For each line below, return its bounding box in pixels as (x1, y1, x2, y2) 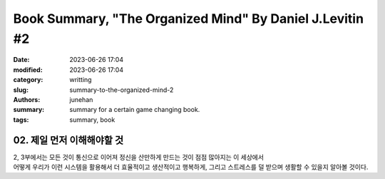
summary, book (69, 115, 115, 124)
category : (13, 76, 43, 84)
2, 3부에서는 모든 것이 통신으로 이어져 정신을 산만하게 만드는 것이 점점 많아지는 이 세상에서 (13, 153, 264, 161)
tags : (13, 115, 29, 124)
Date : (13, 56, 30, 64)
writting (69, 76, 92, 84)
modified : (13, 65, 43, 74)
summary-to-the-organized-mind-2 (69, 86, 174, 94)
